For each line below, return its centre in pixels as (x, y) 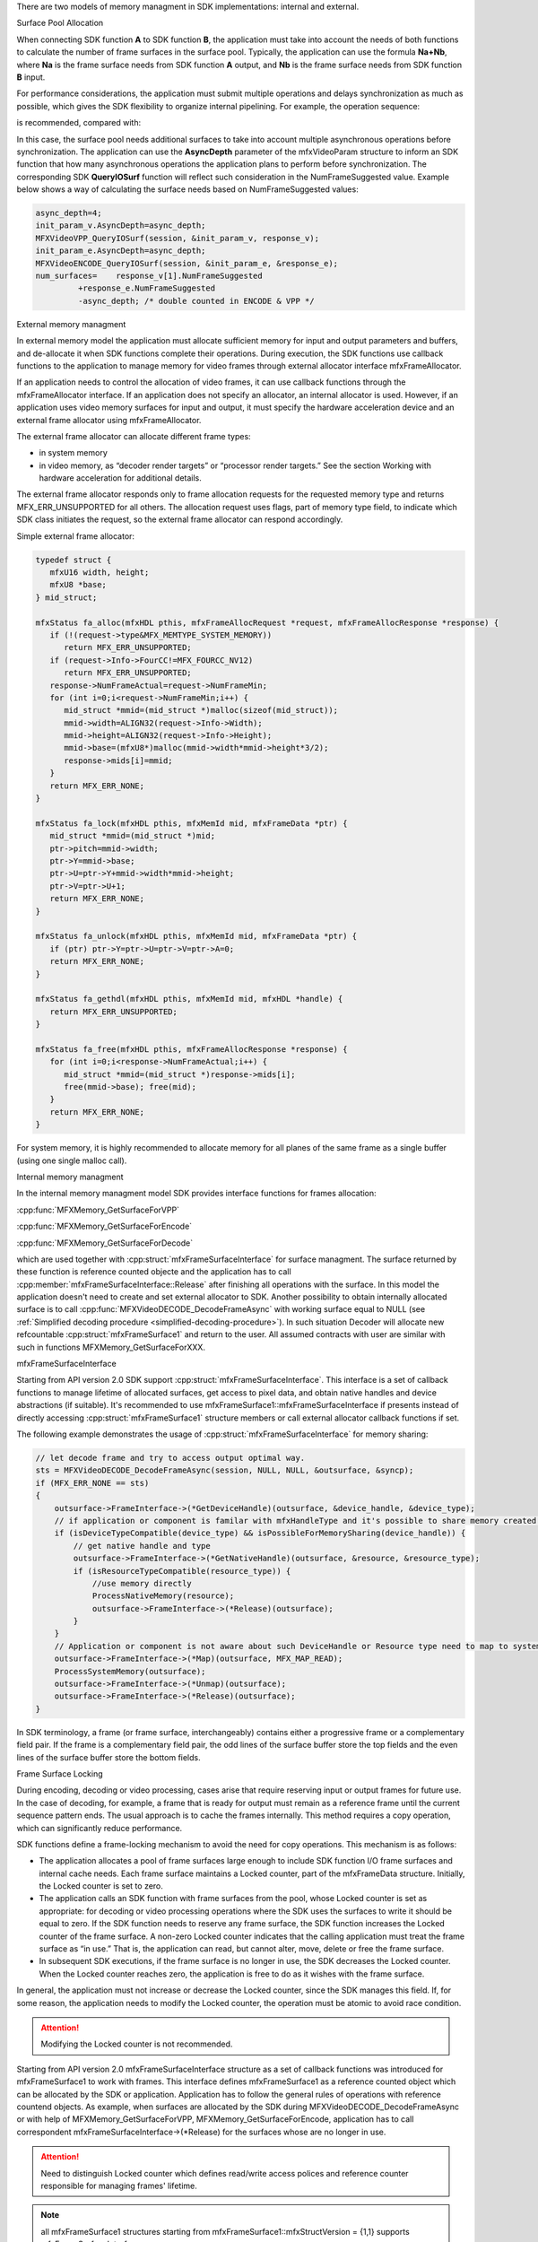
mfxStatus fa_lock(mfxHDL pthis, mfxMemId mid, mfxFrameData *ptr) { (191, 823)
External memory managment (71, 324)
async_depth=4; (69, 213)
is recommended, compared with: (79, 123)
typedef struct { (74, 560)
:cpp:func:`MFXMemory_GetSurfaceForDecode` (104, 1243)
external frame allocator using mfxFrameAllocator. (109, 420)
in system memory (73, 453)
